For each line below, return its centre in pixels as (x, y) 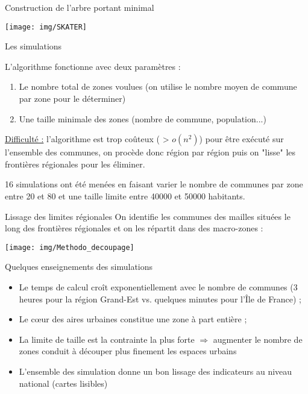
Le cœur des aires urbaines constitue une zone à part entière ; (133, 319)
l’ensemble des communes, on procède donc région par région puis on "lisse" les (150, 152)
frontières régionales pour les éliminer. (75, 164)
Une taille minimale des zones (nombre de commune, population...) (143, 118)
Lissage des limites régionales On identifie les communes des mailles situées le (148, 216)
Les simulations (33, 46)
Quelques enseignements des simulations (79, 267)
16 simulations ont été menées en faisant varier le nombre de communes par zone (154, 184)
